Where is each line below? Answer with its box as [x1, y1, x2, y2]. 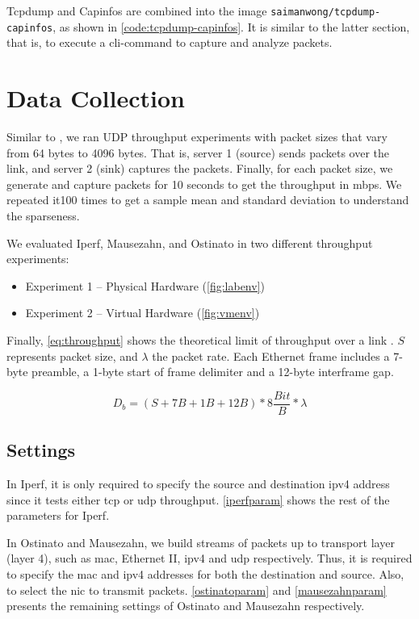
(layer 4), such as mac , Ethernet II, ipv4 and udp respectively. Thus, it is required [6, 550, 413, 567]
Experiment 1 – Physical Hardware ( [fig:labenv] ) [25, 277, 265, 294]
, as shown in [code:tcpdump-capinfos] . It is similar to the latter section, [52, 18, 410, 35]
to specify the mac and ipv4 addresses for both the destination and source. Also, [6, 565, 404, 582]
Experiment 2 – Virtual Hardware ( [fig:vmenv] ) [25, 304, 260, 321]
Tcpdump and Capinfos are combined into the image [6, 2, 267, 19]
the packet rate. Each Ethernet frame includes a [152, 347, 390, 364]
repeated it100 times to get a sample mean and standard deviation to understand [6, 191, 409, 208]
